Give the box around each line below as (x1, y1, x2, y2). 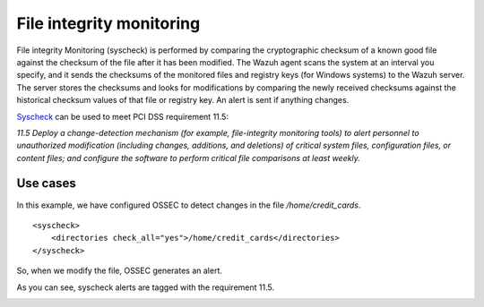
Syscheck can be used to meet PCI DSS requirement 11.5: (16, 111, 229, 122)
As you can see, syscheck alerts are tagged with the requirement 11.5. (16, 282, 275, 293)
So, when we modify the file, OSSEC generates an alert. (16, 265, 223, 277)
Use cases (16, 175, 76, 192)
